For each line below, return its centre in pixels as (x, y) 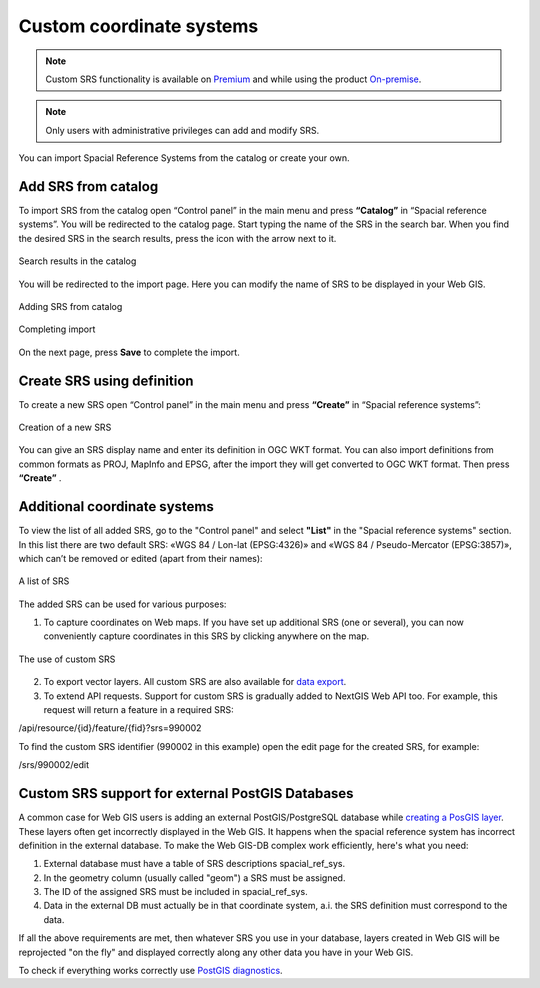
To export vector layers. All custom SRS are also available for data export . (195, 682)
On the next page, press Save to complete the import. (129, 352)
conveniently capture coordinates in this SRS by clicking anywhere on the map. (206, 636)
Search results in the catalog (77, 261)
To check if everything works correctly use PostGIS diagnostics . (151, 971)
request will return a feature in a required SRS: (138, 710)
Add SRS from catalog (88, 186)
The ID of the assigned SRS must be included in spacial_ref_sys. (176, 892)
